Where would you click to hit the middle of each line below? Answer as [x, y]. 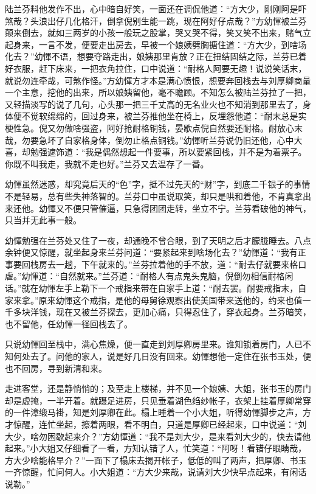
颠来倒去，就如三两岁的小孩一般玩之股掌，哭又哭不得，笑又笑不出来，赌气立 [158, 33]
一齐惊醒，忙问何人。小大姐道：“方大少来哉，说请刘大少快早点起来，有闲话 [156, 472]
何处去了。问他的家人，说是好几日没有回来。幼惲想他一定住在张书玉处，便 [162, 356]
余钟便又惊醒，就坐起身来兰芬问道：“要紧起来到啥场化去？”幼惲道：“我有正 [156, 252]
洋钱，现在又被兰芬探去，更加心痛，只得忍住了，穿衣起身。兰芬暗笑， [170, 312]
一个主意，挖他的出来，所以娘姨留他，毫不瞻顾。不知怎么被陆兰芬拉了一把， [158, 92]
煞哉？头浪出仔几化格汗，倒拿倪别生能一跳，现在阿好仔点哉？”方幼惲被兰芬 [156, 20]
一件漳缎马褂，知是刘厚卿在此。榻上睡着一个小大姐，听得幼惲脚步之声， [158, 412]
